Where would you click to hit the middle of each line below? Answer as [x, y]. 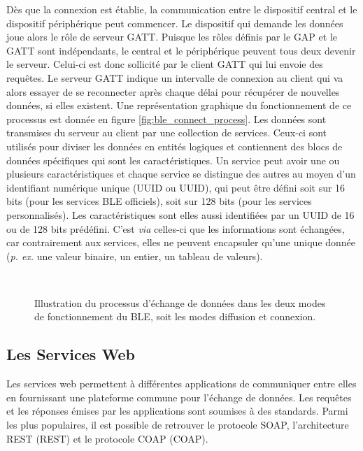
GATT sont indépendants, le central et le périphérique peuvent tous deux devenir [181, 50]
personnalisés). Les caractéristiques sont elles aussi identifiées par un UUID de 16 [180, 214]
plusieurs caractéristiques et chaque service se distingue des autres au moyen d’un [181, 174]
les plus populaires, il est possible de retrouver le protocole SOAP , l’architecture [178, 425]
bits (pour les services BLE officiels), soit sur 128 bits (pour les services [159, 201]
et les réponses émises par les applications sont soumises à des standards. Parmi [177, 411]
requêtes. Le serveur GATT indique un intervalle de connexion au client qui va [175, 77]
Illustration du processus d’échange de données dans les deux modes [180, 302]
